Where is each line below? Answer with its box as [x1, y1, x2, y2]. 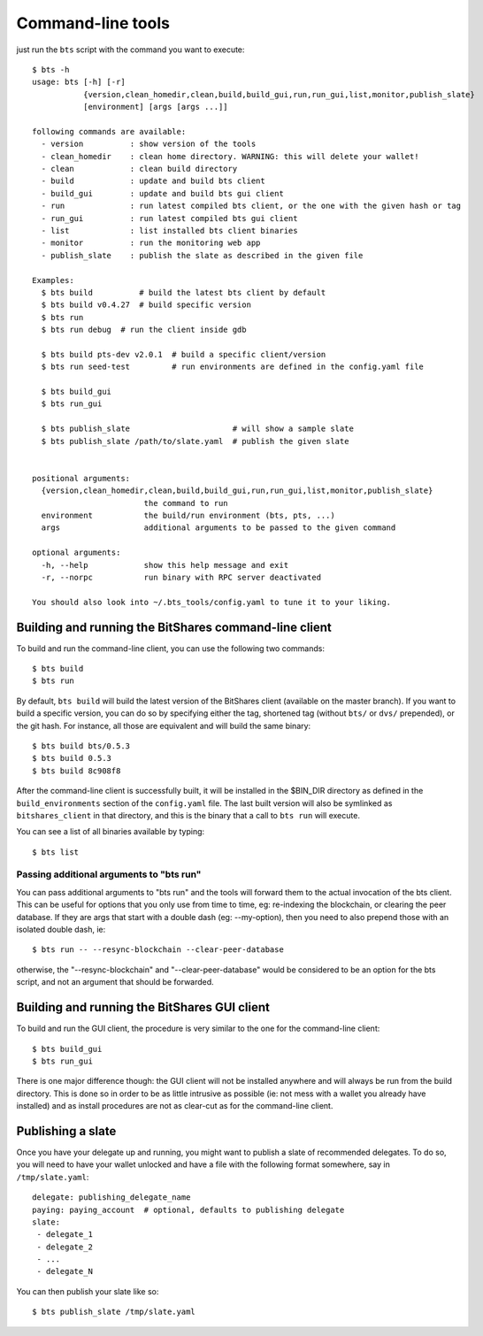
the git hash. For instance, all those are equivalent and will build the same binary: [16, 720, 311, 731]
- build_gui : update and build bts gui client [41, 188, 285, 198]
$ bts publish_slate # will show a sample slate [41, 424, 354, 434]
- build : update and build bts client [41, 176, 265, 186]
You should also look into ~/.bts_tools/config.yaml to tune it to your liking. [32, 597, 392, 607]
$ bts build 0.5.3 [32, 753, 112, 764]
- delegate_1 [36, 1230, 93, 1240]
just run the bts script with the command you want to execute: [16, 44, 245, 55]
